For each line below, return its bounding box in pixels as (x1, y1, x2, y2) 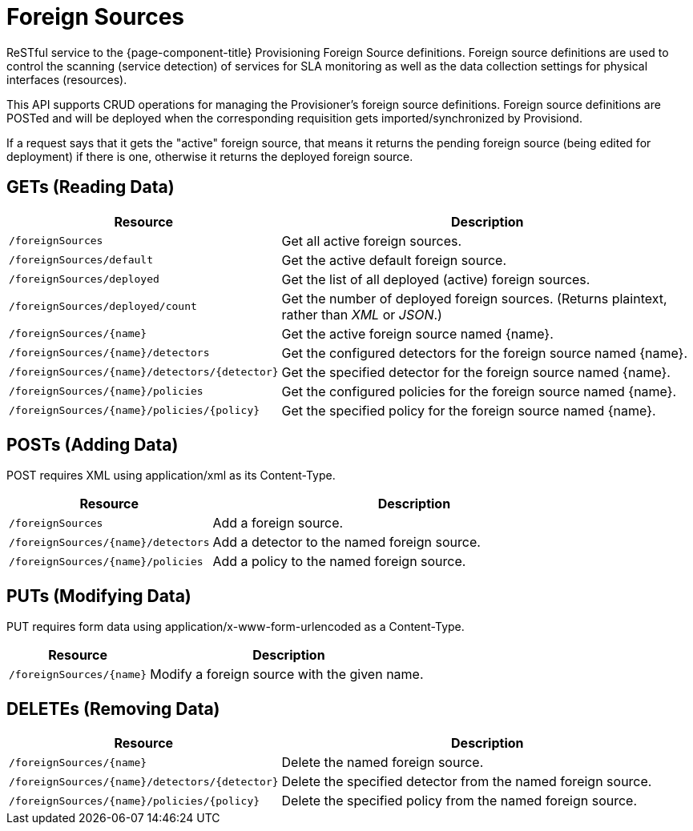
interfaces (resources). (6, 72, 127, 86)
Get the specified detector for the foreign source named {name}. (281, 363, 671, 380)
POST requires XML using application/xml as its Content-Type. (6, 468, 336, 483)
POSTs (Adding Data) (6, 435, 179, 456)
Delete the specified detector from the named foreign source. (281, 773, 652, 790)
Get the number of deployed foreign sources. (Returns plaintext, (281, 290, 667, 307)
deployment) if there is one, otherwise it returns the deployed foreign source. (6, 149, 413, 163)
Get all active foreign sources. (281, 232, 462, 249)
